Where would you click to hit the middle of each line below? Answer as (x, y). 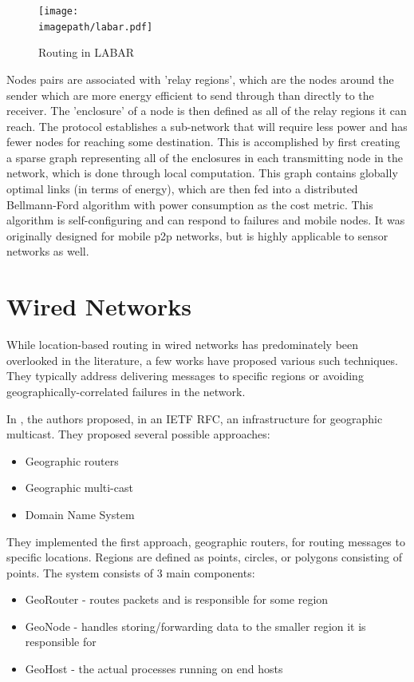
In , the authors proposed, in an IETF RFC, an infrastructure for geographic (195, 418)
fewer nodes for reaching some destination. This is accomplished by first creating (203, 142)
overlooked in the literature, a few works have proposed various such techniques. (202, 360)
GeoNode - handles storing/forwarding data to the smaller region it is (195, 626)
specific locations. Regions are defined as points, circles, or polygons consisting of (205, 557)
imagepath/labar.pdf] (96, 27)
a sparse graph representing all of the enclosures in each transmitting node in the (205, 157)
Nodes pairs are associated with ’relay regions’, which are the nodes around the (200, 79)
